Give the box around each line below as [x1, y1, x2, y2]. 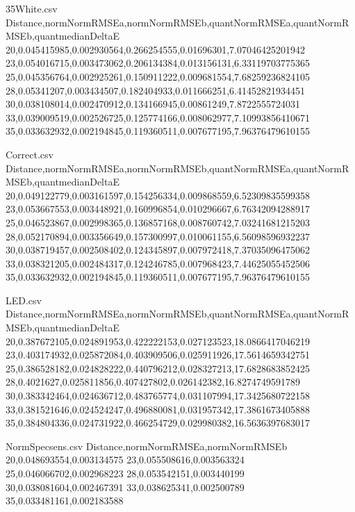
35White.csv [6, 1, 58, 15]
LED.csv [6, 292, 42, 307]
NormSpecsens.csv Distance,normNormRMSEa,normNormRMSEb [6, 438, 288, 453]
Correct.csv [6, 147, 53, 161]
